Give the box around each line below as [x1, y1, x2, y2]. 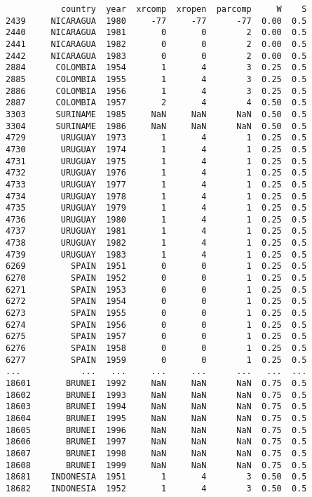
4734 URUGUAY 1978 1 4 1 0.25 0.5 [6, 191, 307, 201]
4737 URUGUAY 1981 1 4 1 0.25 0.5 [6, 226, 307, 237]
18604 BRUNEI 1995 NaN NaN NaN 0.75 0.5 [6, 413, 307, 423]
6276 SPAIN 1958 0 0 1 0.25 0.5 [6, 343, 307, 354]
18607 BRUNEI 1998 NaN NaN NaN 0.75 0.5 [6, 448, 307, 458]
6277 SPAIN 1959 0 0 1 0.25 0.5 [6, 354, 307, 365]
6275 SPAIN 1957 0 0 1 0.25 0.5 [6, 331, 307, 342]
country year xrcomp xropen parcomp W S [60, 4, 307, 14]
